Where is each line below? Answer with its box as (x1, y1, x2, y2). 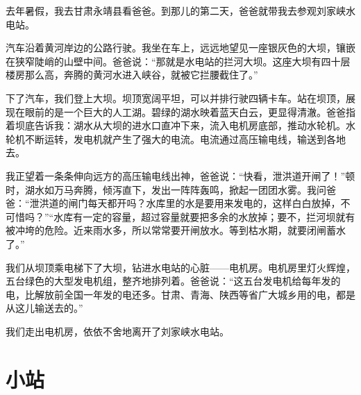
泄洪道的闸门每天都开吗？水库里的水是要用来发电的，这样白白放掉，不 (29, 196, 351, 210)
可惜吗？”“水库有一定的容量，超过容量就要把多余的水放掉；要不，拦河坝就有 (6, 209, 355, 224)
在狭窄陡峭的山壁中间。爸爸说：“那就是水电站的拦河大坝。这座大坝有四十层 (6, 53, 351, 68)
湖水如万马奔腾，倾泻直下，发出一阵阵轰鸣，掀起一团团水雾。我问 (24, 182, 326, 196)
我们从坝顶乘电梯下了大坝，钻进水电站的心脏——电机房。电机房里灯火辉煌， (6, 260, 355, 274)
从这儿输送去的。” (6, 301, 83, 315)
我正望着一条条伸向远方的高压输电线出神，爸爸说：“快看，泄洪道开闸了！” (6, 168, 346, 183)
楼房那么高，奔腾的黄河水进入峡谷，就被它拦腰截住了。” (6, 67, 258, 82)
